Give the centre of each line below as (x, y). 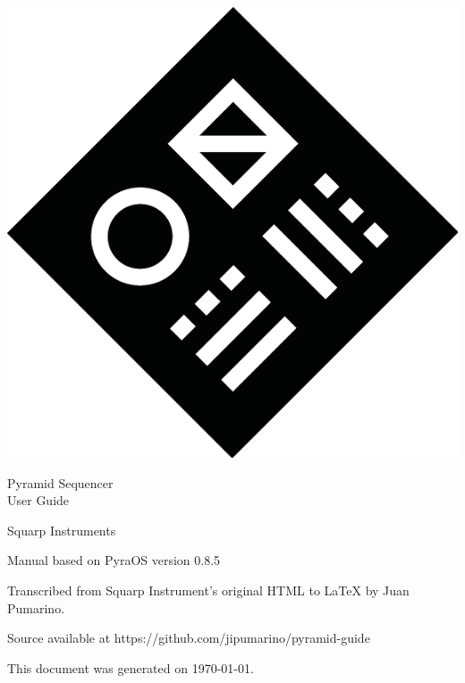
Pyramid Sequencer (60, 482)
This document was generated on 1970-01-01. (131, 667)
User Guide (38, 500)
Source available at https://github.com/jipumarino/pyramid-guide (189, 638)
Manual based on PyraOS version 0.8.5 (114, 560)
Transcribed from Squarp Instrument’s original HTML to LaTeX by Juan (208, 590)
